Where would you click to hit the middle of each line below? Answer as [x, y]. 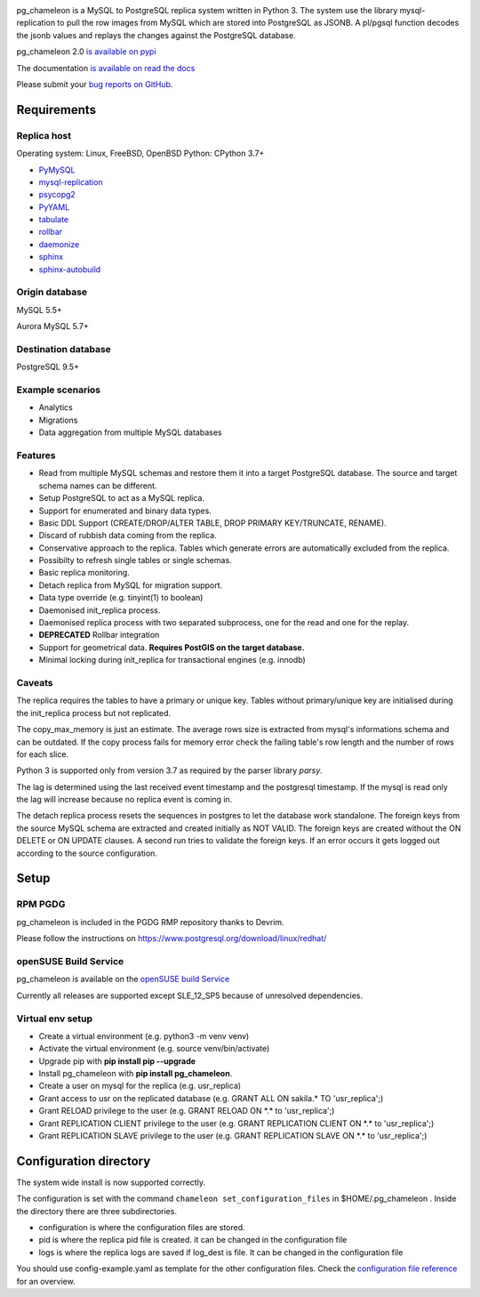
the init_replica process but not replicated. [94, 713]
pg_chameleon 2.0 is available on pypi [86, 52]
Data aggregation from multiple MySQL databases [130, 432]
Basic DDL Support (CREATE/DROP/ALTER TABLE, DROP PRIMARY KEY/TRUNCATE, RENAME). [212, 523]
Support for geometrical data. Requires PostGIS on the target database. [172, 647]
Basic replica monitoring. [84, 573]
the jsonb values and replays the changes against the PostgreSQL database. [156, 35]
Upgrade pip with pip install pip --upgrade [117, 1061]
